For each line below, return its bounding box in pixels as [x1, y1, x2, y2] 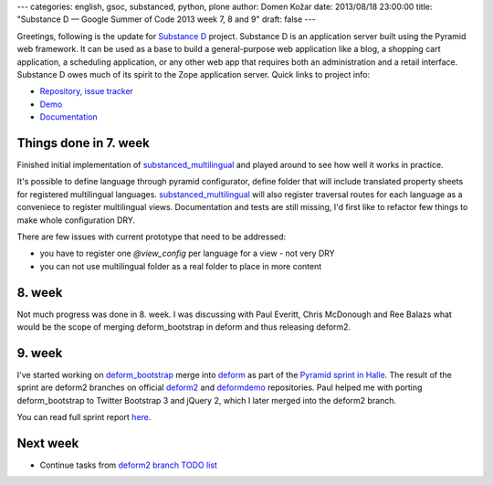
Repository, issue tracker [39, 86, 134, 97]
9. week [16, 345, 63, 361]
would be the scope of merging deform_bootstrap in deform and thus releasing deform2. [16, 322, 351, 332]
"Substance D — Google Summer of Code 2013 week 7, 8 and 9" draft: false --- [16, 14, 317, 25]
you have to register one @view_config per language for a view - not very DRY [39, 248, 335, 259]
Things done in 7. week [16, 135, 150, 151]
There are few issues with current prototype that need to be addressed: [16, 231, 287, 242]
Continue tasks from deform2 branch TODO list [39, 459, 218, 470]
